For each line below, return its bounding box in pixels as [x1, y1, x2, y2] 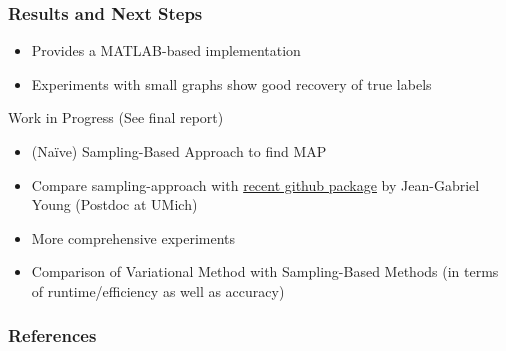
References [8, 323, 97, 348]
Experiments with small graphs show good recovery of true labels [31, 73, 432, 94]
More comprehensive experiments [31, 227, 236, 248]
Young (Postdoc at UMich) [31, 194, 198, 215]
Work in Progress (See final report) [8, 107, 224, 128]
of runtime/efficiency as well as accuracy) [31, 280, 285, 301]
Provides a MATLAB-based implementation [31, 40, 301, 61]
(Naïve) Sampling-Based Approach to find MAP [31, 141, 327, 161]
